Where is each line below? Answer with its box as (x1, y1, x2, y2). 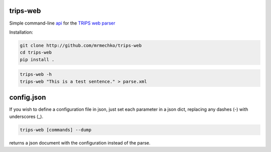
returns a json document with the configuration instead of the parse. (9, 139, 151, 145)
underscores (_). (9, 113, 44, 119)
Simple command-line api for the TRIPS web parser (9, 20, 115, 26)
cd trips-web (20, 50, 52, 55)
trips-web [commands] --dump (20, 127, 92, 132)
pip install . (20, 57, 55, 62)
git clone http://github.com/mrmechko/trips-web (20, 43, 142, 48)
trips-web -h (20, 72, 52, 77)
